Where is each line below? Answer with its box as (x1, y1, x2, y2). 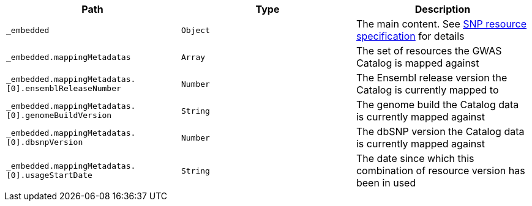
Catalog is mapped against (356, 57, 479, 69)
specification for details (356, 30, 465, 42)
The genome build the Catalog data (356, 98, 519, 111)
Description (414, 3, 471, 15)
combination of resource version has (356, 164, 525, 177)
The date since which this (356, 152, 474, 164)
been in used (356, 177, 416, 189)
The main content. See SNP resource (356, 18, 527, 30)
